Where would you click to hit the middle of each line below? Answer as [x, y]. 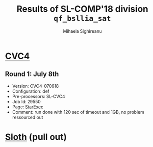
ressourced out [27, 117]
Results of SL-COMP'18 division [82, 9]
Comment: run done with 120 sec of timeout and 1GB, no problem [78, 112]
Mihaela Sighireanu [82, 31]
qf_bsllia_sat [82, 18]
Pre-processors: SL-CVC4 [38, 96]
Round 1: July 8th [32, 74]
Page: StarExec [28, 107]
